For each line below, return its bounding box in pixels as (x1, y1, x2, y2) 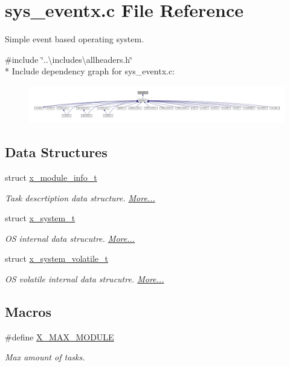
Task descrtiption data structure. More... (5, 191, 155, 204)
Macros (5, 302, 51, 320)
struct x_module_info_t (5, 171, 97, 183)
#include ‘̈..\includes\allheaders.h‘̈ (5, 53, 133, 65)
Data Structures (5, 143, 108, 161)
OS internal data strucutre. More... (5, 232, 135, 244)
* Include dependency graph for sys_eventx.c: (5, 65, 175, 77)
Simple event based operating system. (5, 33, 144, 45)
